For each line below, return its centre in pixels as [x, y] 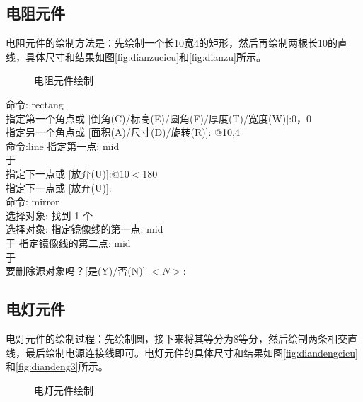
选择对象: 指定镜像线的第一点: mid [85, 229]
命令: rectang [35, 104]
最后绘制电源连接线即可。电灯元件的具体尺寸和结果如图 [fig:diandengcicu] [191, 352]
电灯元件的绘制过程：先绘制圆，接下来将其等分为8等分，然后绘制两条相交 [177, 338]
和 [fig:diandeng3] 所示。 [57, 366]
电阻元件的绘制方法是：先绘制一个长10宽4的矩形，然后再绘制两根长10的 [172, 43]
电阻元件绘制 [64, 80]
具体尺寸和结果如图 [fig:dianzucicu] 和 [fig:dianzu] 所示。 [145, 56]
